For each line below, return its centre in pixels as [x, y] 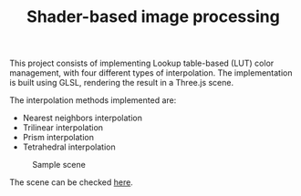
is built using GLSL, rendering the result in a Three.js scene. [122, 83]
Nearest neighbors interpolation [83, 118]
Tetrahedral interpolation [69, 147]
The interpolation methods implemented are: [93, 100]
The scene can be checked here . [72, 182]
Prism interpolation [58, 138]
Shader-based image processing [153, 17]
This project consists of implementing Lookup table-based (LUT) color [142, 63]
